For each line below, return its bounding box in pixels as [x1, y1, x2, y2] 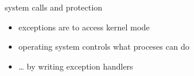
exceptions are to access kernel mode [18, 20, 150, 33]
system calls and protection [5, 1, 103, 13]
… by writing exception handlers [18, 60, 133, 72]
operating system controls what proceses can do [18, 40, 189, 53]
